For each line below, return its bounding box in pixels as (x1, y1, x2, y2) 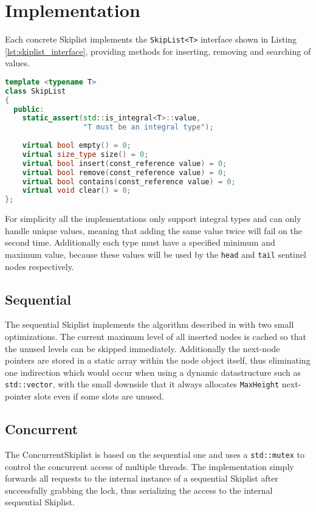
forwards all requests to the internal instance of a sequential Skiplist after (5, 472, 278, 485)
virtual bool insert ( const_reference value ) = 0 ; (22, 159, 227, 168)
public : (13, 105, 44, 114)
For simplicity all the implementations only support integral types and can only (5, 212, 301, 225)
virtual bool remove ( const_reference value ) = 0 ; (22, 168, 227, 177)
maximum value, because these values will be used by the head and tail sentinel (5, 248, 306, 260)
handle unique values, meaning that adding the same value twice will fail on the (5, 224, 302, 237)
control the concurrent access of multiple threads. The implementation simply (5, 460, 294, 472)
